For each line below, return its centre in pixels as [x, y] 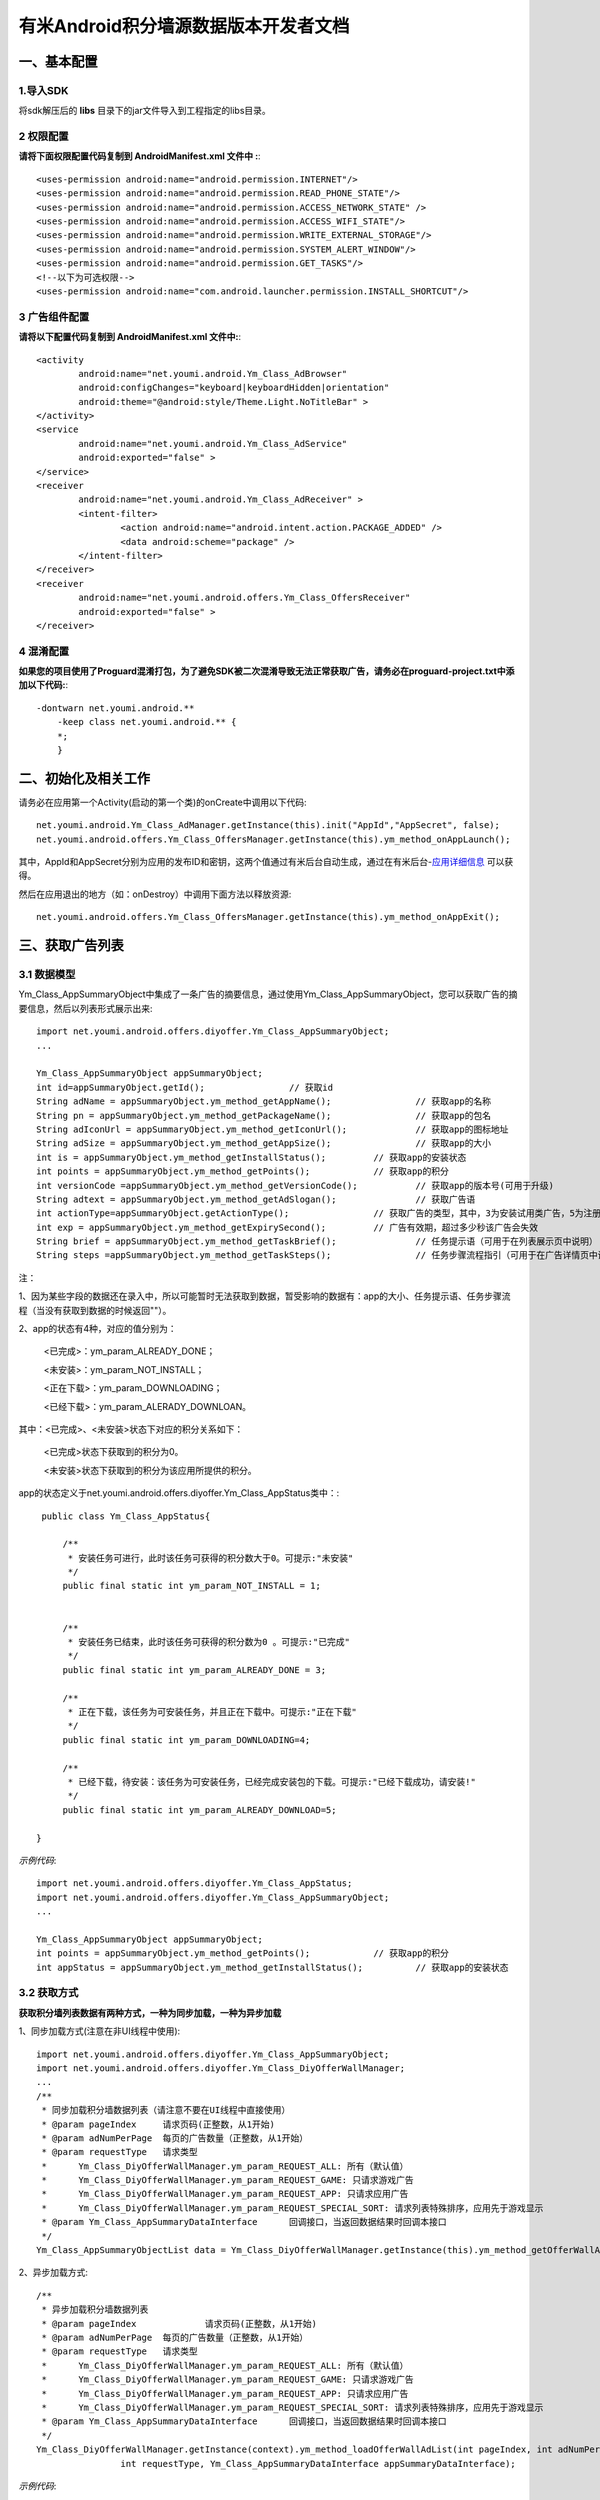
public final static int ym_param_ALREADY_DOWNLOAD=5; [199, 1809]
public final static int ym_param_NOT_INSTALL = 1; [192, 1586]
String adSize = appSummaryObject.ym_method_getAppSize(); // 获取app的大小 [264, 1143]
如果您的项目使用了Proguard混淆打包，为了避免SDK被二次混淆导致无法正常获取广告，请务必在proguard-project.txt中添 [266, 671]
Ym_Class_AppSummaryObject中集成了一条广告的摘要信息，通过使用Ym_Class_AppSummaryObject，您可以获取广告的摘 [268, 994]
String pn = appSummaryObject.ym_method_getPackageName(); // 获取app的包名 [264, 1115]
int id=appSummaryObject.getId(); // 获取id [185, 1087]
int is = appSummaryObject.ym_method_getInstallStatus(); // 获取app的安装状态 [251, 1157]
